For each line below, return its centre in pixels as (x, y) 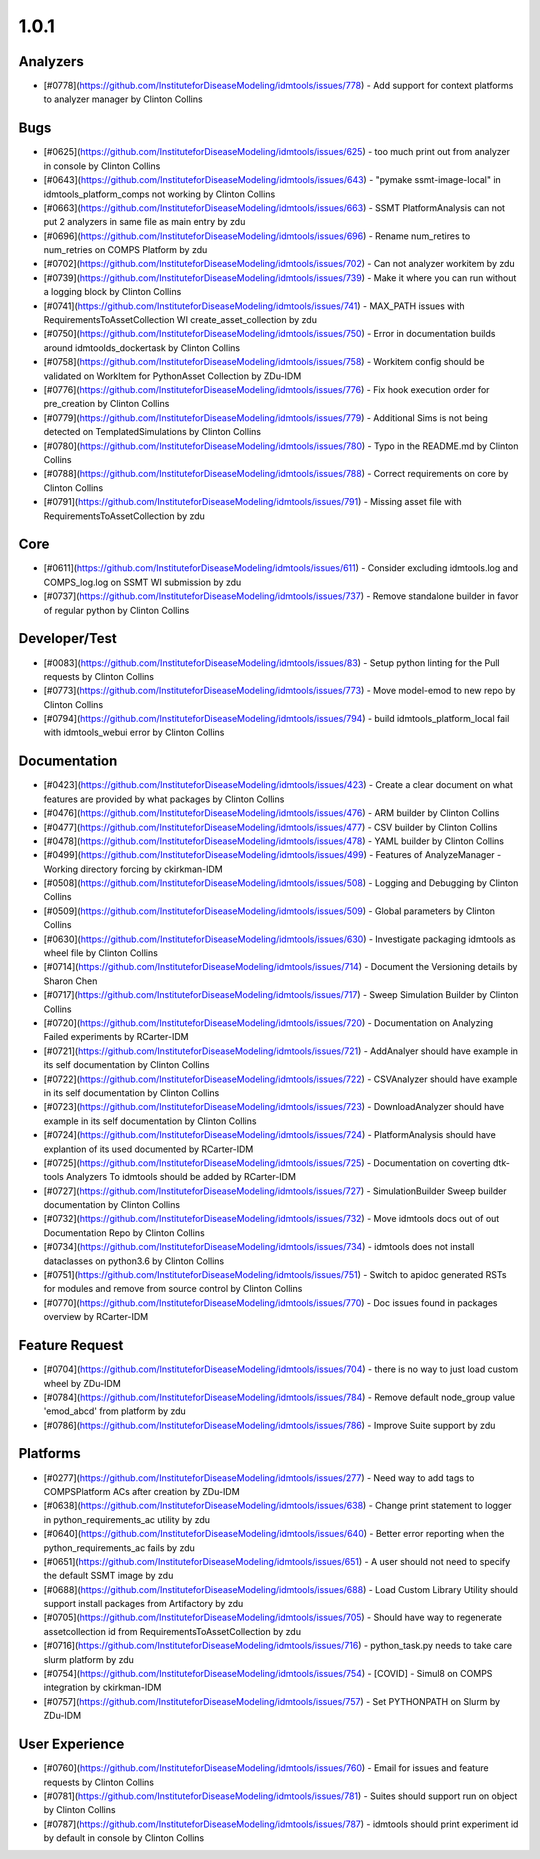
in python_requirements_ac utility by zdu (126, 1519)
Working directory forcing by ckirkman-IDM (133, 869)
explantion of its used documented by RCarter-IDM (148, 1149)
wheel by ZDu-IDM (82, 1383)
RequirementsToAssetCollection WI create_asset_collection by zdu (180, 320)
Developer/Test (67, 638)
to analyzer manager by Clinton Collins (123, 99)
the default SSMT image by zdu (108, 1576)
